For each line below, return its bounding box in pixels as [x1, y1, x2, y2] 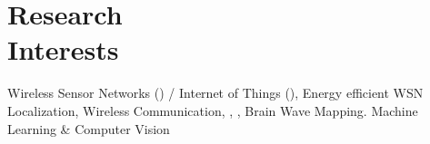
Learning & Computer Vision [7, 119, 170, 138]
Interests [7, 31, 119, 68]
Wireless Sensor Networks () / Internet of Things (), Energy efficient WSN [7, 83, 424, 102]
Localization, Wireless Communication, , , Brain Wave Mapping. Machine [7, 101, 418, 120]
